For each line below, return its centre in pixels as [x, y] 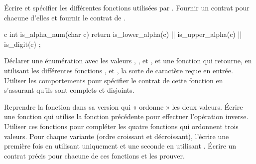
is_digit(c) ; [22, 44]
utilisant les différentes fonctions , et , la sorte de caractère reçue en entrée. [119, 70]
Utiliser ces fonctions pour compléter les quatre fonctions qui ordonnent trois [121, 126]
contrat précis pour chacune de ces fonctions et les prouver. [94, 155]
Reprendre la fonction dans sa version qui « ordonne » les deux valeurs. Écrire [124, 106]
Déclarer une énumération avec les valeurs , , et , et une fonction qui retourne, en [128, 61]
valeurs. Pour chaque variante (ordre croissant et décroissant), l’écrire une [117, 136]
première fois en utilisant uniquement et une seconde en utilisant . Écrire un [120, 146]
